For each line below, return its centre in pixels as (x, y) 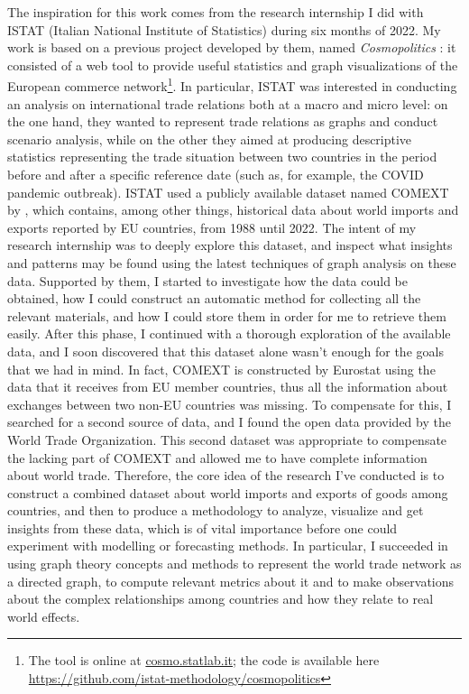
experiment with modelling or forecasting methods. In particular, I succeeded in (228, 546)
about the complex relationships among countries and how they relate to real (221, 599)
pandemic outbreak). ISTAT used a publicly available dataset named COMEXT (228, 192)
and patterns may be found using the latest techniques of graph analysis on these (232, 262)
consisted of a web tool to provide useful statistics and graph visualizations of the (233, 65)
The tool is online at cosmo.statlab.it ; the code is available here (204, 660)
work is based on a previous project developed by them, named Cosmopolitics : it (232, 47)
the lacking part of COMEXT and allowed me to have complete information (217, 457)
